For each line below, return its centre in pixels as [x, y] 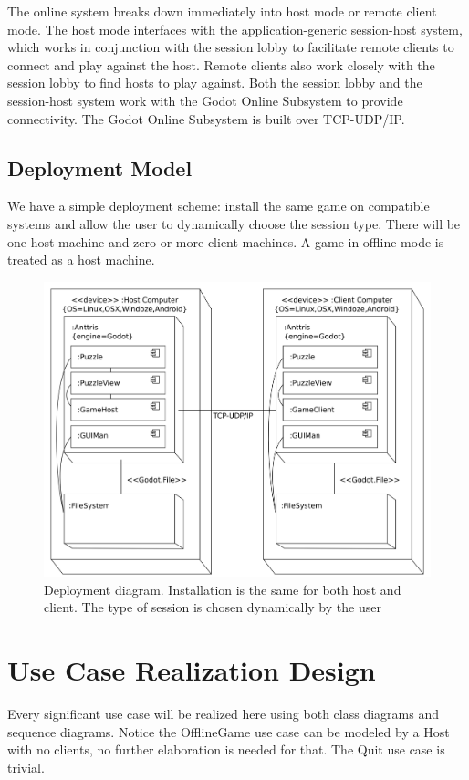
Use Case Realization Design [192, 669]
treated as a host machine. [81, 260]
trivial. [26, 767]
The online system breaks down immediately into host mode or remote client [222, 11]
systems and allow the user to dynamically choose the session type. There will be [234, 223]
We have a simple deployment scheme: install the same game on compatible [219, 206]
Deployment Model [100, 167]
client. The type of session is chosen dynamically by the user [213, 607]
